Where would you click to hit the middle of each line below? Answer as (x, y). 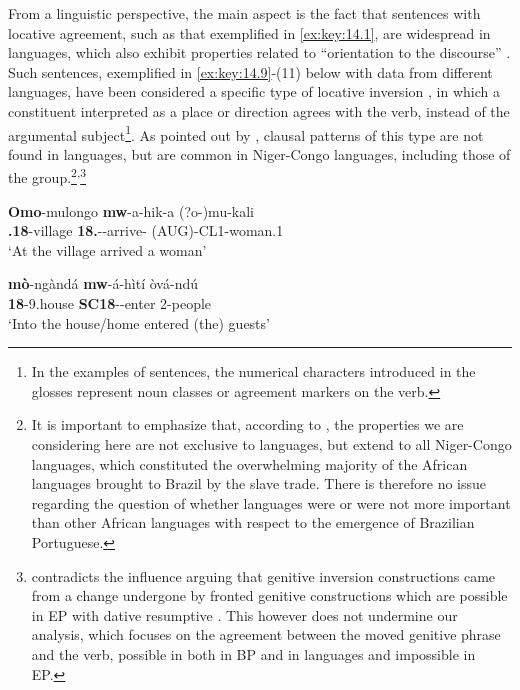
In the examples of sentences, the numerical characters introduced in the (253, 371)
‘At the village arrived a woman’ (107, 249)
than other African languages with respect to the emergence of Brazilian (253, 522)
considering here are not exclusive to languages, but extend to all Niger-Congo (271, 444)
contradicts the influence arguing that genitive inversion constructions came (263, 575)
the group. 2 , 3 (47, 176)
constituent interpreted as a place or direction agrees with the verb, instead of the (259, 110)
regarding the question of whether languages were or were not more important (271, 502)
